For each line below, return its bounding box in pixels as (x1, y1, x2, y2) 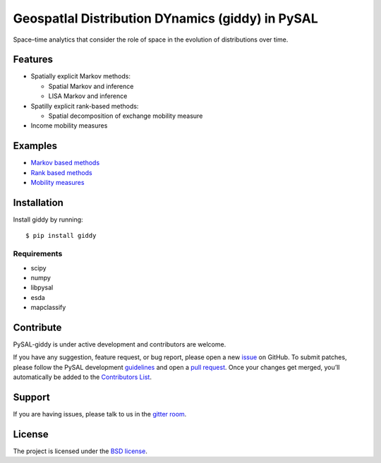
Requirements (13, 249, 63, 259)
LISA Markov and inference (48, 92, 128, 100)
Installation (13, 196, 64, 208)
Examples (13, 140, 58, 152)
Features (13, 54, 53, 66)
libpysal (30, 283, 54, 292)
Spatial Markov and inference (48, 82, 134, 90)
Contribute (13, 321, 62, 333)
